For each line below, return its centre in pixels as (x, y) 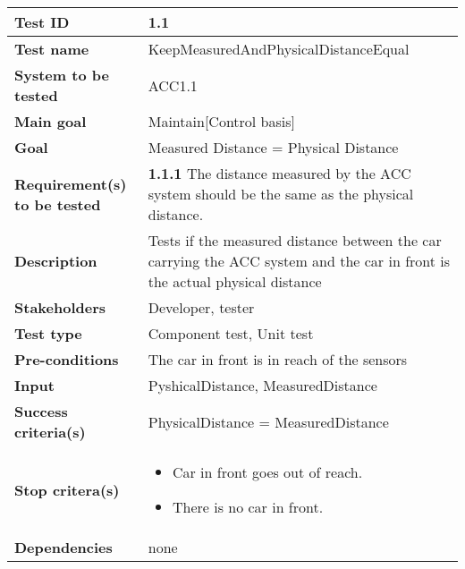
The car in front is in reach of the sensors (278, 359)
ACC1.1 (173, 85)
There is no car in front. (248, 507)
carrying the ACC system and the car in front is (299, 261)
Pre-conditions (67, 359)
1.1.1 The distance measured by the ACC (279, 173)
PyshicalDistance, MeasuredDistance (262, 385)
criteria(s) (50, 432)
